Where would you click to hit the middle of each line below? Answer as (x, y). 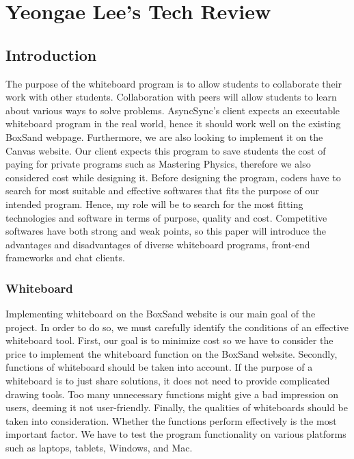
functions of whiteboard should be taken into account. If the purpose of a (159, 367)
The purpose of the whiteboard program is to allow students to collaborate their (174, 83)
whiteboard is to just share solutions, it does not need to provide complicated (168, 381)
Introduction (51, 54)
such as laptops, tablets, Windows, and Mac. (99, 448)
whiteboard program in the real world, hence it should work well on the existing (173, 123)
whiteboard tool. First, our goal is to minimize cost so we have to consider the (169, 340)
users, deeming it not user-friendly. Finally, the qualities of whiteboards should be (177, 407)
